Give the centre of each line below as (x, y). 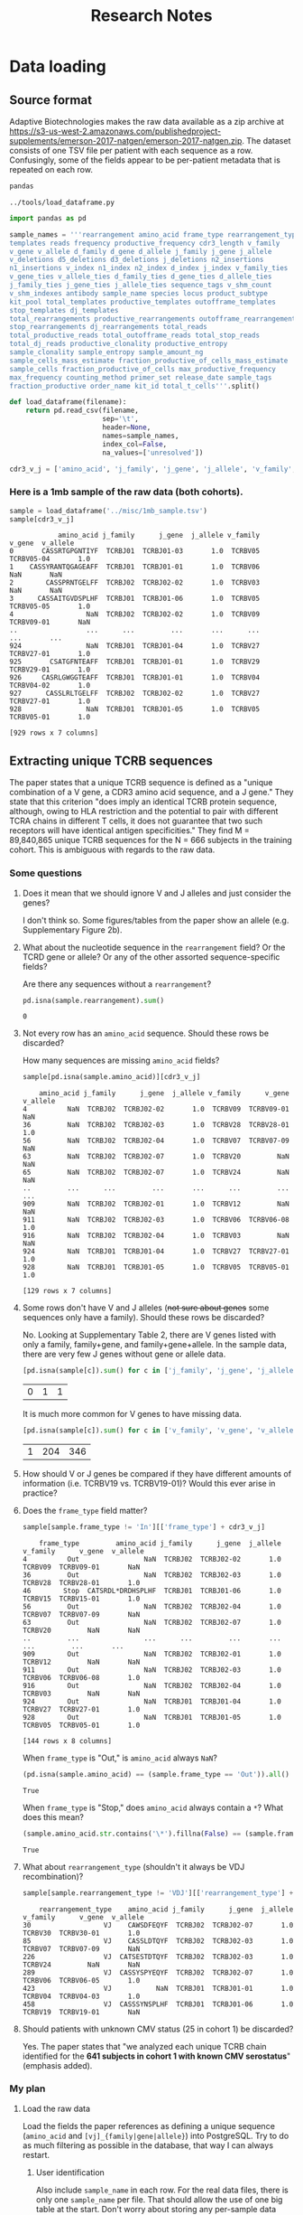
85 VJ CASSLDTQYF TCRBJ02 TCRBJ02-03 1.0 (158, 1941)
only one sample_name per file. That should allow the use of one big (159, 2199)
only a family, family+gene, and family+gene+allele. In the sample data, (154, 1345)
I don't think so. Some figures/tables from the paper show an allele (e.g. (156, 920)
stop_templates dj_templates (64, 310)
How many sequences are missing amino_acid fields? (121, 1061)
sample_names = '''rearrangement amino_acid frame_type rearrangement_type (155, 235)
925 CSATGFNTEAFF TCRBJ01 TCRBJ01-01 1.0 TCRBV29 (134, 662)
